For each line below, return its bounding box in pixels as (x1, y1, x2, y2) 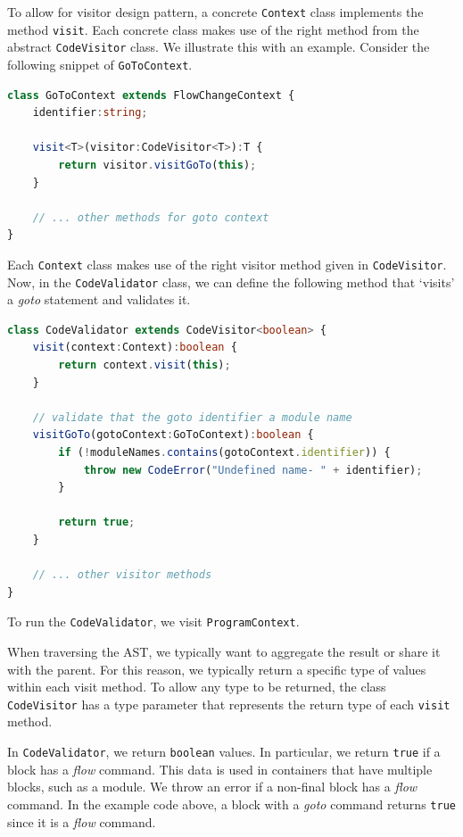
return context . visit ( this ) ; (58, 359, 231, 372)
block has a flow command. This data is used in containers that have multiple (7, 759, 433, 778)
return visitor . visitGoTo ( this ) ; (58, 159, 257, 171)
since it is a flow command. (7, 812, 156, 831)
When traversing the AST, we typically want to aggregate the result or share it (7, 642, 441, 661)
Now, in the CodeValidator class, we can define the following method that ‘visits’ (7, 272, 455, 291)
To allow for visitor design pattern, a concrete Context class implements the (7, 3, 424, 21)
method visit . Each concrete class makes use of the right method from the (7, 20, 419, 38)
